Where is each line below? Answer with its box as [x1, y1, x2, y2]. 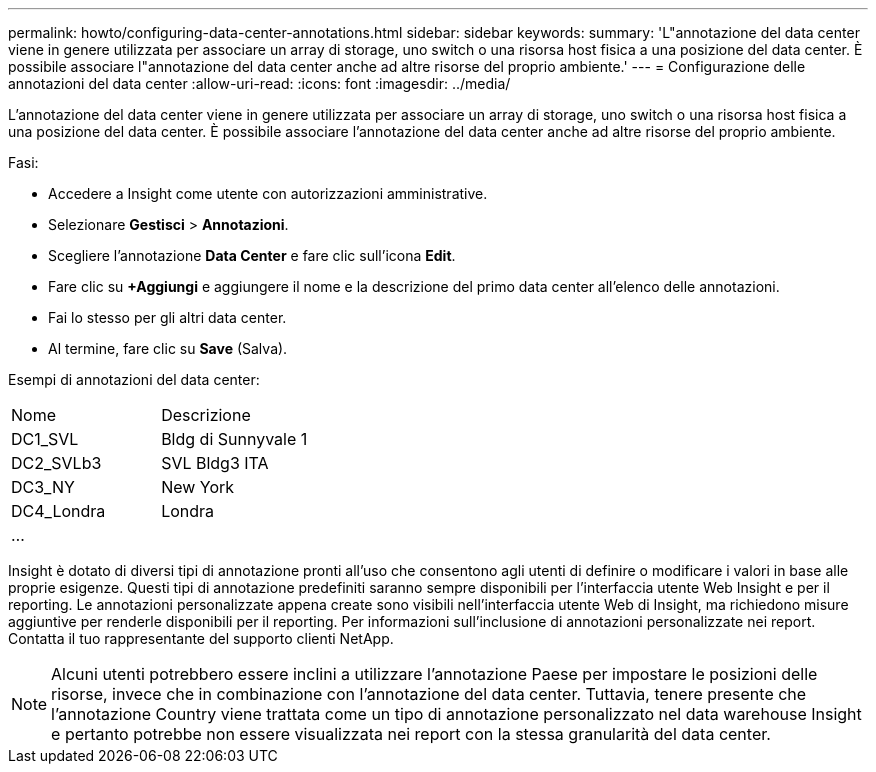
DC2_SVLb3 [11, 453, 102, 473]
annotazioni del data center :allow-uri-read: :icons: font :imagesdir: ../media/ [8, 75, 511, 92]
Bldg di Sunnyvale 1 [161, 429, 308, 449]
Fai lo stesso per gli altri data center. [48, 309, 287, 326]
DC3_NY [11, 477, 75, 497]
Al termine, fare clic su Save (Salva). [48, 340, 288, 357]
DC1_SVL [11, 429, 79, 449]
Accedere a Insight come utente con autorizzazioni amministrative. [48, 185, 488, 202]
